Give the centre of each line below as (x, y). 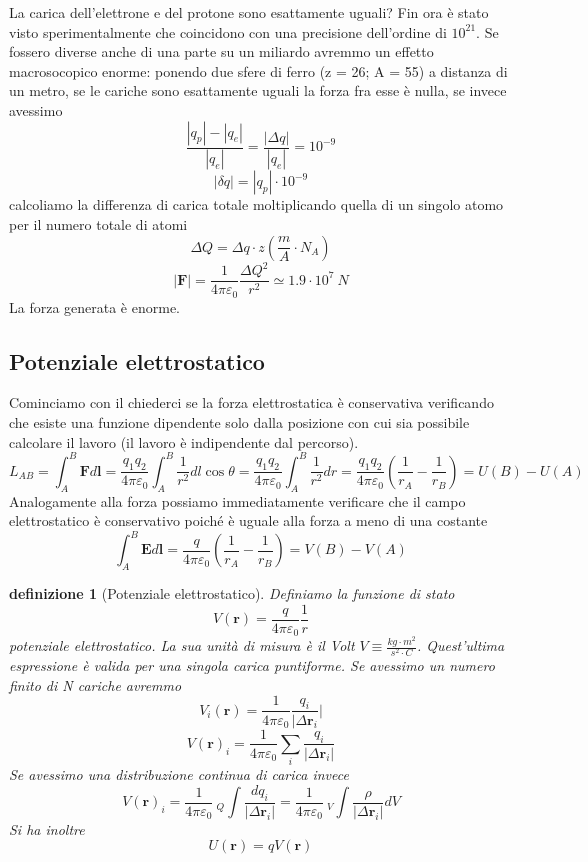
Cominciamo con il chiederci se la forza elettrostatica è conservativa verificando (251, 402)
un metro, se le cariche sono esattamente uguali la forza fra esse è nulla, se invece (258, 90)
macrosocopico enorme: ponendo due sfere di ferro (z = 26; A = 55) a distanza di (258, 70)
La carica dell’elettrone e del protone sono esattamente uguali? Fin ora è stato (249, 12)
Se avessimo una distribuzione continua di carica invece (179, 774)
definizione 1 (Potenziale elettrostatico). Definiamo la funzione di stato (232, 593)
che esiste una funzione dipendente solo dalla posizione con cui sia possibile (239, 422)
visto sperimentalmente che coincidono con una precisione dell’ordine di (228, 31)
